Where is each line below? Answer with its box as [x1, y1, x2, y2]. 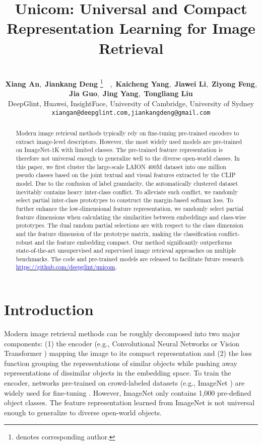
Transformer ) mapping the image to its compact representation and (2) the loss [4, 348, 252, 358]
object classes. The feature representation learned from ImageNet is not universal [4, 397, 255, 408]
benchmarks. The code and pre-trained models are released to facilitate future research [16, 254, 244, 263]
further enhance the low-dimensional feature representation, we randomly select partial [16, 204, 244, 212]
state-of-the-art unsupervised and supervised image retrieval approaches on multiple [16, 246, 236, 255]
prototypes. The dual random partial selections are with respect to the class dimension [16, 221, 243, 230]
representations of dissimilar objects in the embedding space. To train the [4, 367, 231, 378]
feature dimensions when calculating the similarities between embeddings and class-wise [16, 212, 246, 221]
